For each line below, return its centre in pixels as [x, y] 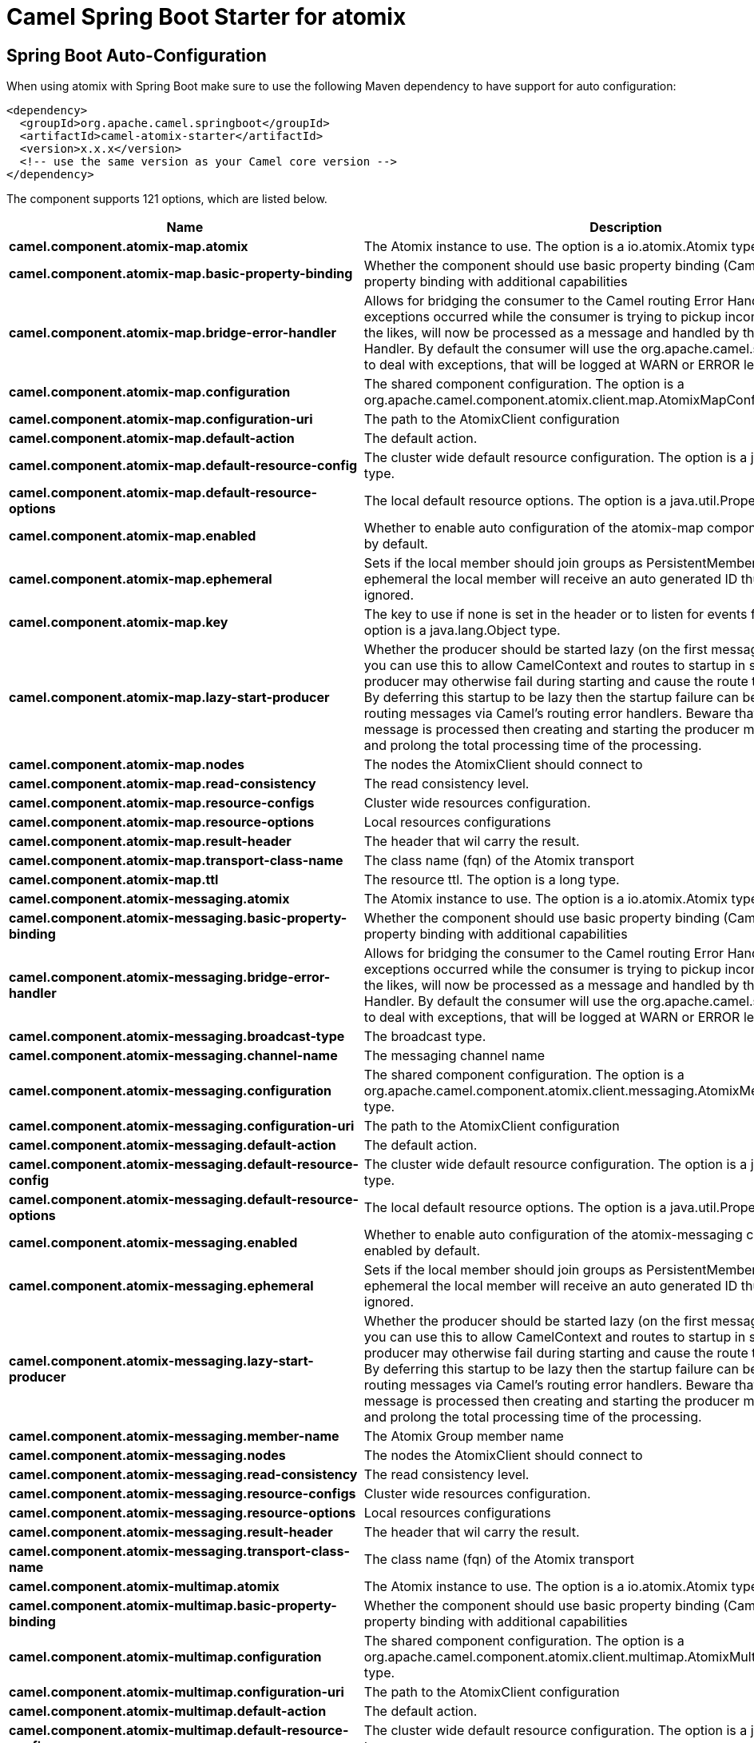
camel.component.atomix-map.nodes [127, 765]
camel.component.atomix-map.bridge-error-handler [173, 333]
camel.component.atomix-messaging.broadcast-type [177, 1037]
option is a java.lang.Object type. [462, 630]
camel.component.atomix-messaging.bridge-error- [170, 977]
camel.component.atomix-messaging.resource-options [183, 1513]
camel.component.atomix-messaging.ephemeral [161, 1286]
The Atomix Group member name [464, 1436]
